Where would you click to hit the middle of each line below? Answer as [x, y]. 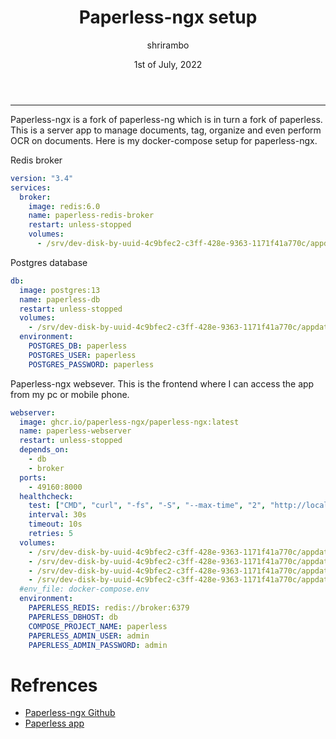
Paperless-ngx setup [168, 17]
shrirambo [168, 45]
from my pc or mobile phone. [70, 394]
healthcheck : [46, 496]
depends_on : [44, 450]
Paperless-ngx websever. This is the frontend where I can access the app [162, 383]
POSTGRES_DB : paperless [78, 346]
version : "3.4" [42, 178]
